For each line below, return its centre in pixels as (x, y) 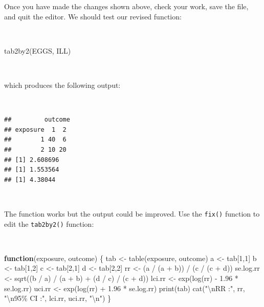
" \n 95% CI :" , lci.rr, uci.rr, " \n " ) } (58, 298)
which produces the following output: (62, 85)
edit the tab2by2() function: (49, 223)
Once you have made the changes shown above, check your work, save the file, (126, 6)
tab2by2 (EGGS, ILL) (38, 50)
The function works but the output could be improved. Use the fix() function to (132, 213)
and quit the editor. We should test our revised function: (93, 16)
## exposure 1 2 (35, 129)
